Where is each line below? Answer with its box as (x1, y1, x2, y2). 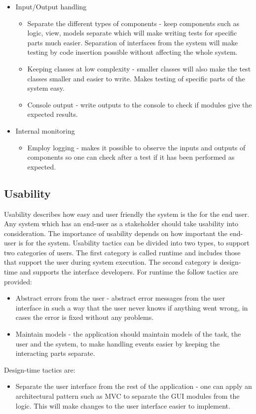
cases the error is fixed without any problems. (15, 312, 154, 322)
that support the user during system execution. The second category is (4, 257, 218, 267)
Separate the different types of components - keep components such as (27, 18, 239, 28)
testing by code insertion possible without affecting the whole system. (27, 47, 238, 57)
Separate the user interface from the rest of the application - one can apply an (15, 381, 252, 391)
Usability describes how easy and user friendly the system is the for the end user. (4, 208, 250, 219)
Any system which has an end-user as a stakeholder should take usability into (4, 218, 239, 229)
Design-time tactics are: (4, 364, 75, 375)
